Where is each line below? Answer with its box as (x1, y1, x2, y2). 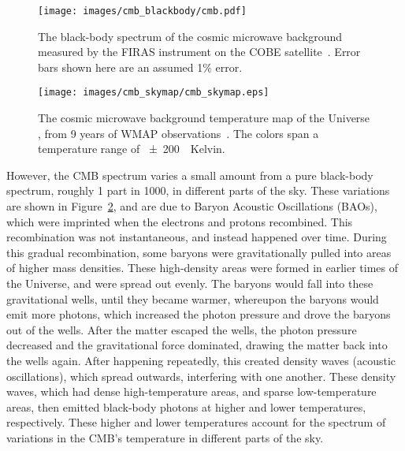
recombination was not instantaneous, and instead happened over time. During (6, 229, 387, 245)
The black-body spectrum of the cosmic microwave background (38, 28, 343, 44)
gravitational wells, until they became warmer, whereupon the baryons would (6, 290, 379, 307)
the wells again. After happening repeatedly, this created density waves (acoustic (6, 352, 396, 368)
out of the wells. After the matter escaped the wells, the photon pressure (6, 321, 357, 337)
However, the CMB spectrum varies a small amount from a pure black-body (6, 166, 373, 183)
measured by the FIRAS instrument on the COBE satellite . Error (38, 43, 361, 60)
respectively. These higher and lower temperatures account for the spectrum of (6, 414, 386, 430)
